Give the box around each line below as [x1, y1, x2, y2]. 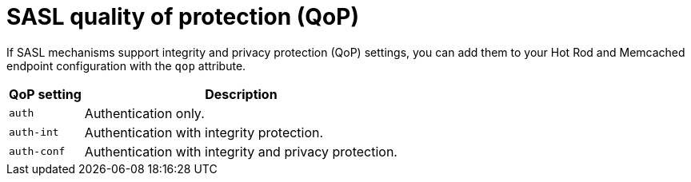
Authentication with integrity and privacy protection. [84, 143, 397, 160]
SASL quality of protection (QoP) [6, 3, 359, 30]
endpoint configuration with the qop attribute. [6, 58, 246, 73]
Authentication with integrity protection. [84, 124, 324, 140]
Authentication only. [84, 105, 205, 121]
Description [205, 85, 278, 102]
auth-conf [9, 145, 66, 158]
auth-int [9, 126, 59, 139]
